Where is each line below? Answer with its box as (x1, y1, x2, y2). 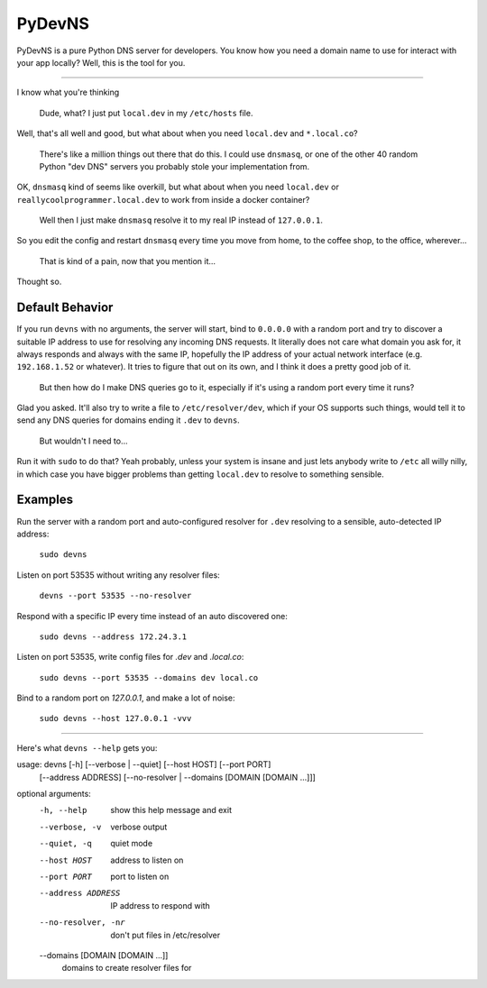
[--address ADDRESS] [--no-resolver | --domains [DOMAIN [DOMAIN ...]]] (39, 772, 316, 782)
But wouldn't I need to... (39, 435, 128, 446)
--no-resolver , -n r (39, 918, 125, 928)
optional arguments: (16, 789, 92, 800)
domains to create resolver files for (61, 963, 192, 974)
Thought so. (16, 276, 62, 288)
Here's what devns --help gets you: (16, 742, 158, 753)
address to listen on (110, 855, 184, 865)
